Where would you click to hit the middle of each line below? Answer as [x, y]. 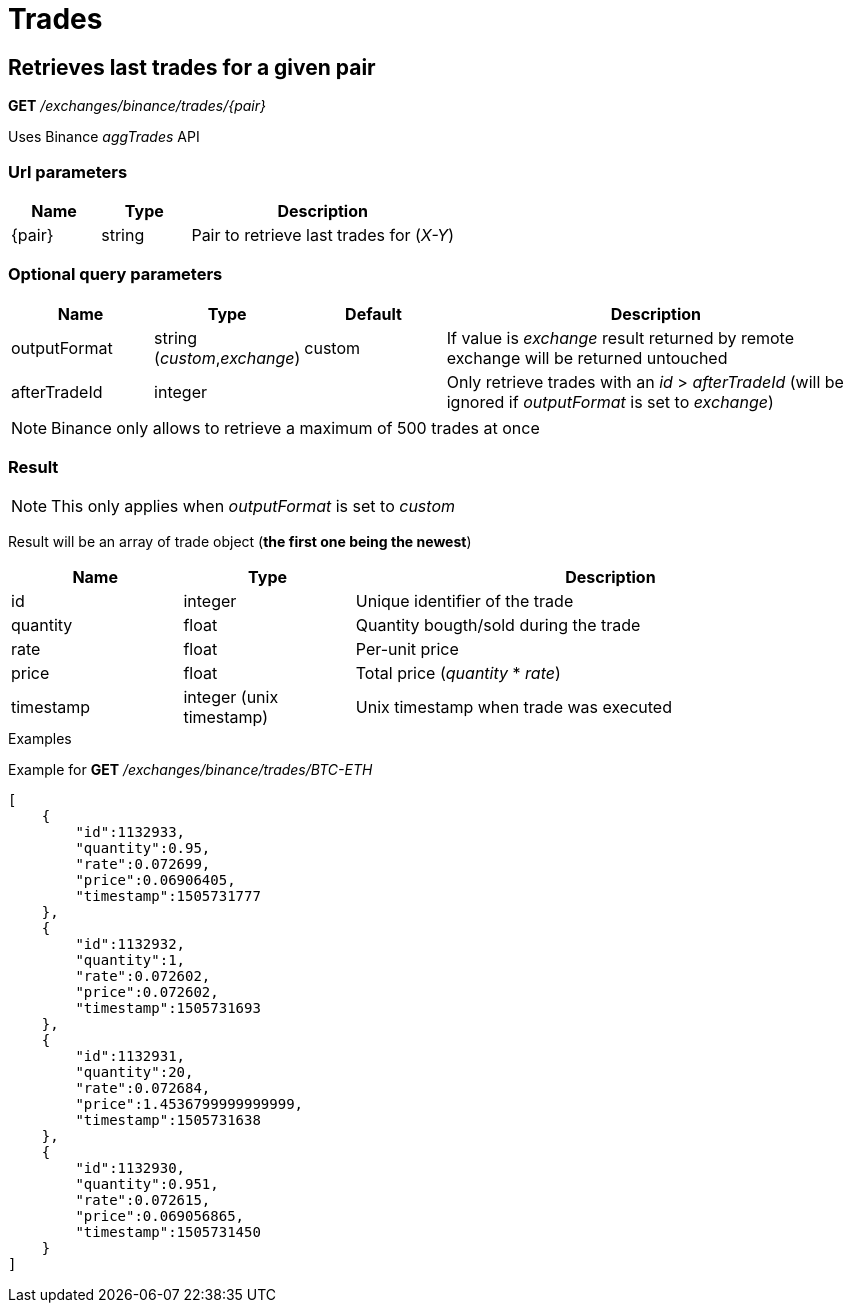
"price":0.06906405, [155, 880]
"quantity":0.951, [147, 1184]
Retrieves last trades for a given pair [192, 67]
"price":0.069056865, [160, 1216]
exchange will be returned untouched [587, 357]
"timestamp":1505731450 [168, 1232]
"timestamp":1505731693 [168, 1008]
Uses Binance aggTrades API [104, 137]
